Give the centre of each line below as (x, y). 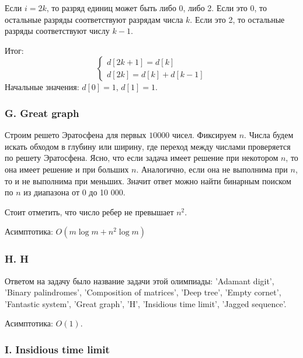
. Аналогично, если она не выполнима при (212, 169)
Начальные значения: (42, 87)
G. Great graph (42, 113)
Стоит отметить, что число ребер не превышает (89, 211)
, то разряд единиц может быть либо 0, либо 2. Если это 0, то (156, 8)
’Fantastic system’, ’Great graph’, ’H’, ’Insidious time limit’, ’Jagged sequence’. (146, 303)
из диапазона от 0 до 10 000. (74, 192)
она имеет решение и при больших (67, 169)
